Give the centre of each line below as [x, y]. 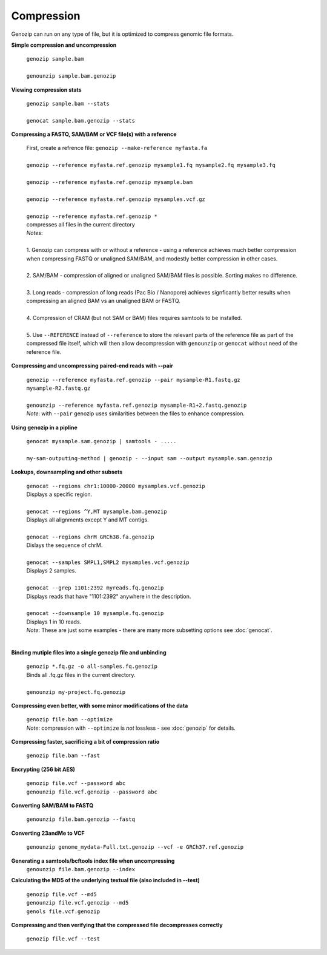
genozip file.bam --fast [63, 756]
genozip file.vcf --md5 [61, 894]
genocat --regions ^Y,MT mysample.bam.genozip [97, 511]
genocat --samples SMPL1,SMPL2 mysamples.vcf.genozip [108, 562]
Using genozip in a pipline [45, 427]
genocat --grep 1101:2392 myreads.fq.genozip [95, 588]
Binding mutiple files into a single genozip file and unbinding [89, 652]
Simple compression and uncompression [64, 45]
